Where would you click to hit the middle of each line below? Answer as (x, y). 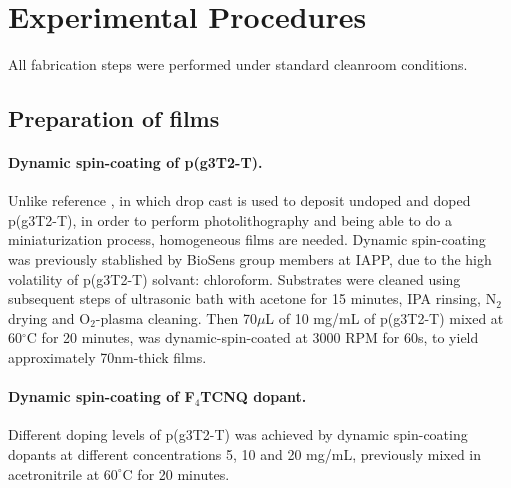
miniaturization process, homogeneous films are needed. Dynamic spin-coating (247, 239)
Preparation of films (114, 118)
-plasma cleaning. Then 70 (176, 317)
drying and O (49, 317)
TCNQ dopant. (253, 396)
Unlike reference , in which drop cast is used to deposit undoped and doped (239, 200)
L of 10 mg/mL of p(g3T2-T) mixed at (384, 317)
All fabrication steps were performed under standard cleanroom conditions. (238, 64)
